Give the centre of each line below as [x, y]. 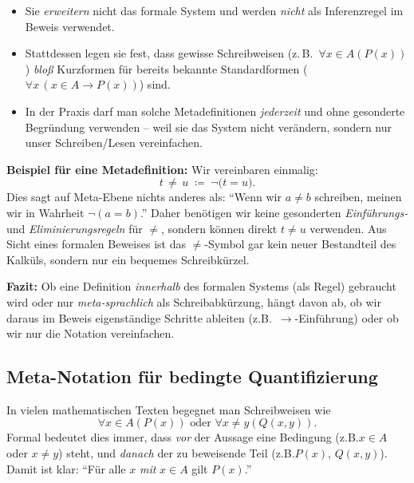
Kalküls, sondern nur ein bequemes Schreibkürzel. [128, 259]
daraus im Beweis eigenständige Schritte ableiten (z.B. [139, 317]
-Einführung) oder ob [347, 317]
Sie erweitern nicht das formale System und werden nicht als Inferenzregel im [214, 10]
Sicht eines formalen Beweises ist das [96, 244]
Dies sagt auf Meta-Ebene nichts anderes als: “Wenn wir [144, 197]
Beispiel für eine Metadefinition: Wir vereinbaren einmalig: [162, 169]
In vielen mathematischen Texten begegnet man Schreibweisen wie [169, 409]
